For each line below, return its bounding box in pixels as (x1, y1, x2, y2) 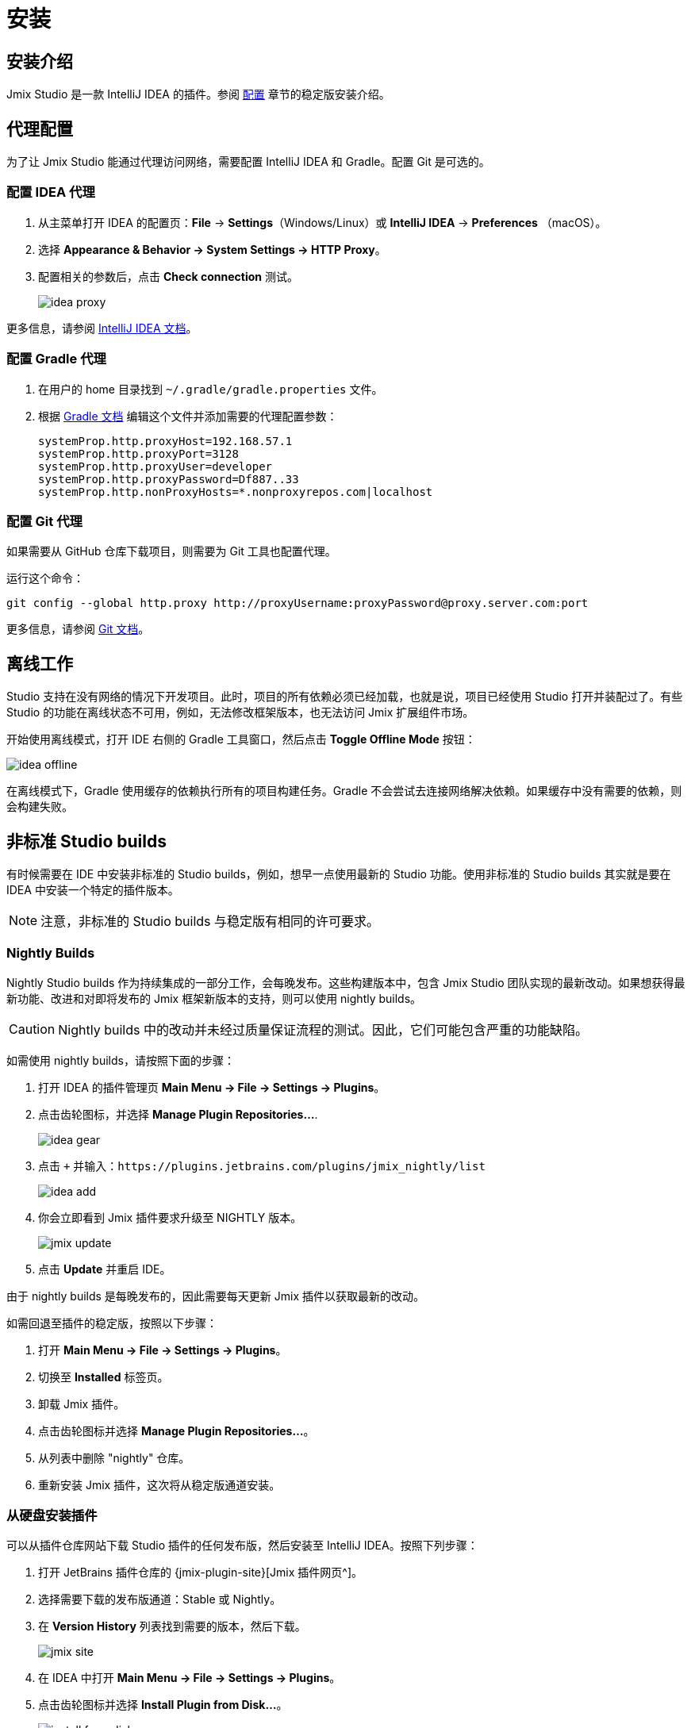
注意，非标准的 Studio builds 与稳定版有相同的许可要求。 (40, 912, 380, 929)
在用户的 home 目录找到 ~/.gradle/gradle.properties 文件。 (38, 382, 383, 396)
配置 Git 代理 (6, 513, 83, 529)
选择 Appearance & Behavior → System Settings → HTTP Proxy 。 (38, 242, 386, 256)
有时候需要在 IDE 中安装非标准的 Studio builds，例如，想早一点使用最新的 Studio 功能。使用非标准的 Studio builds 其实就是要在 (6, 866, 671, 881)
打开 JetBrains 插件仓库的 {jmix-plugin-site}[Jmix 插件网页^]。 (38, 1565, 363, 1580)
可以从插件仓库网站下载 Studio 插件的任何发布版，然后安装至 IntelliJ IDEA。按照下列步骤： (6, 1538, 478, 1553)
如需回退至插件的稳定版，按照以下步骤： (6, 1315, 217, 1330)
